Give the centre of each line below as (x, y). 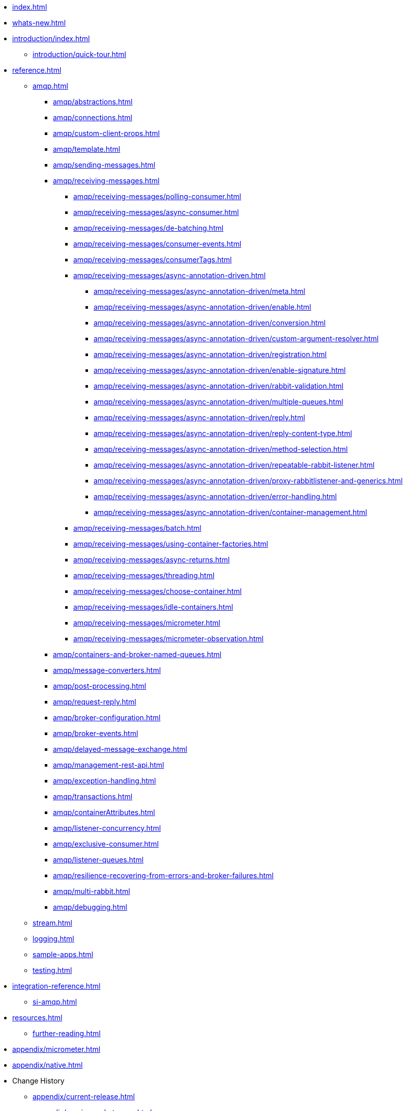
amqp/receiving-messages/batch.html (137, 528)
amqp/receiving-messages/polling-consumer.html (157, 196)
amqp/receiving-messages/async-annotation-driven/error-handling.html (215, 496)
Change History (38, 1081)
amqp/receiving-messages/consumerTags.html (153, 260)
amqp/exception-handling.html (105, 781)
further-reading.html (67, 1033)
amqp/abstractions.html (93, 102)
